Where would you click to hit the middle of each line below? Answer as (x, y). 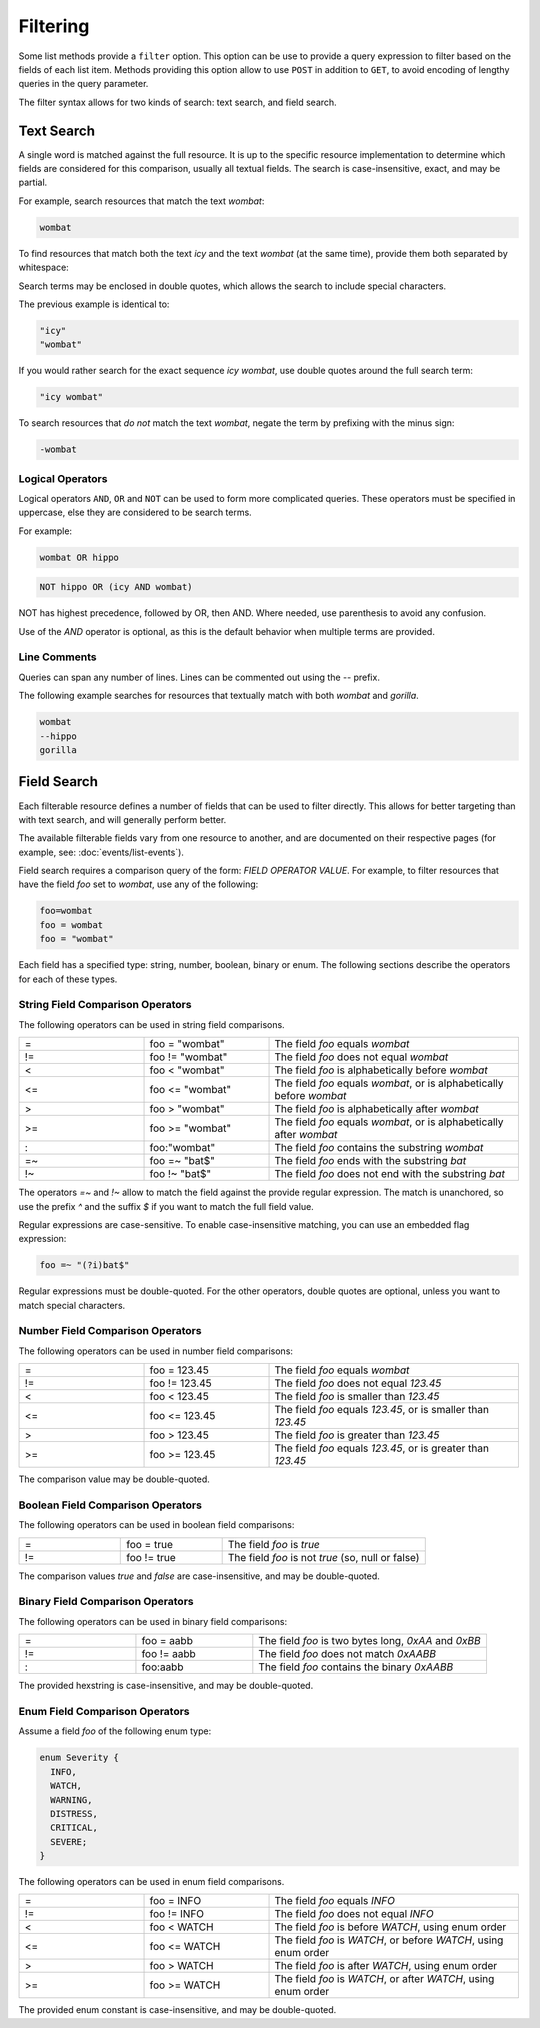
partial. (33, 182)
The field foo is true (273, 1544)
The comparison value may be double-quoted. (114, 1479)
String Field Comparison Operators (105, 1005)
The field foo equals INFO (334, 1901)
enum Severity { (79, 1758)
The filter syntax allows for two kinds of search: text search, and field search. (177, 102)
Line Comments (57, 657)
